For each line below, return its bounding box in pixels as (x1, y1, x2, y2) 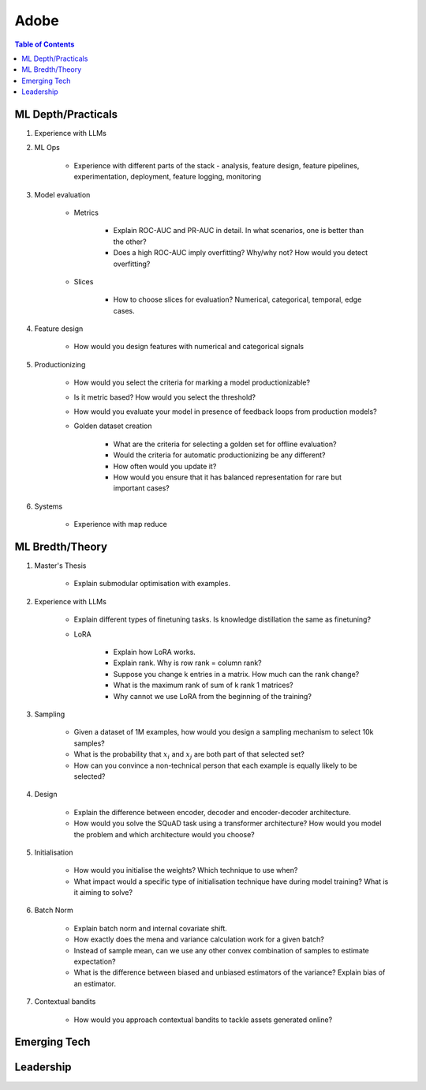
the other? (113, 237, 147, 246)
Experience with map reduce (73, 520, 167, 529)
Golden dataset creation (73, 421, 153, 430)
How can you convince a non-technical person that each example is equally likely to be (73, 761, 358, 770)
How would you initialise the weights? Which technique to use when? (73, 866, 298, 875)
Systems (34, 502, 63, 511)
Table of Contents (14, 39, 75, 49)
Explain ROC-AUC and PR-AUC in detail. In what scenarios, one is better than (113, 226, 364, 235)
